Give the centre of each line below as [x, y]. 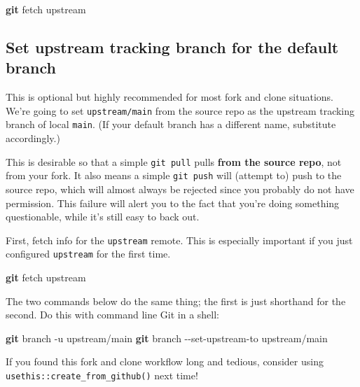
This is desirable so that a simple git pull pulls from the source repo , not [174, 161]
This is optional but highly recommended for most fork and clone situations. [169, 97]
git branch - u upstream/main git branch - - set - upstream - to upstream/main [167, 338]
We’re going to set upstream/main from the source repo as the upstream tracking [180, 110]
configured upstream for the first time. [88, 254]
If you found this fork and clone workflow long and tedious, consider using [165, 361]
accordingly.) [33, 138]
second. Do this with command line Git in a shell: [113, 315]
